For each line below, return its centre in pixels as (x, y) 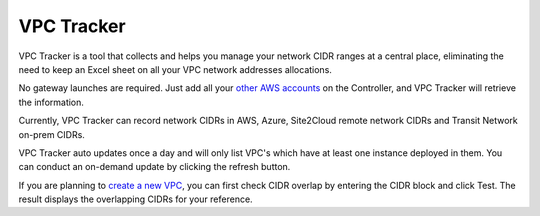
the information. (51, 102)
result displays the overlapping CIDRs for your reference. (136, 199)
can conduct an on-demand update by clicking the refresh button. (154, 167)
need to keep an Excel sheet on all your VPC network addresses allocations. (175, 69)
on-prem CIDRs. (51, 134)
